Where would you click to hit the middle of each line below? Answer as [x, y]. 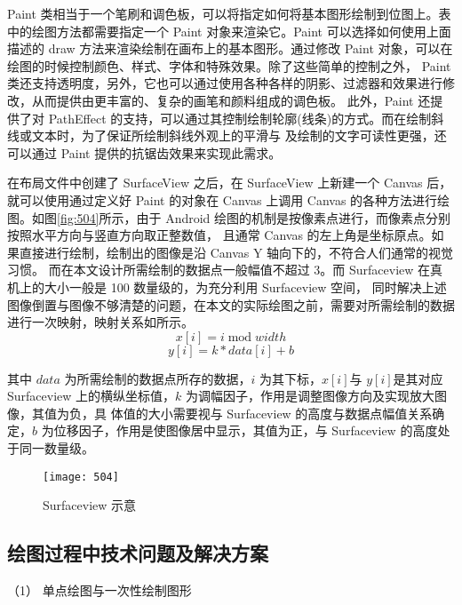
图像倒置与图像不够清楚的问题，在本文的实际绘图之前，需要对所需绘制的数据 [231, 304]
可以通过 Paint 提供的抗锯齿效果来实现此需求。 [144, 152]
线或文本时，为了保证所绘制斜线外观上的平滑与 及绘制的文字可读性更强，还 [227, 135]
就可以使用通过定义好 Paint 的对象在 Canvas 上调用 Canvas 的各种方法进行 [223, 199]
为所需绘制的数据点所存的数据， [158, 378]
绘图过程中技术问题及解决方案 [138, 553]
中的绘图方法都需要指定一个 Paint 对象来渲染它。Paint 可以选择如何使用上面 [229, 31]
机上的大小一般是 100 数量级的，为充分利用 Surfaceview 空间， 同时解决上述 [227, 287]
